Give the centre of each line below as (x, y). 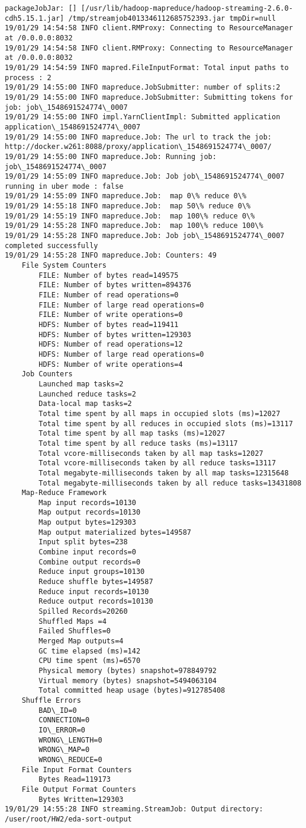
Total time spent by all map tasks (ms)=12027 (132, 434)
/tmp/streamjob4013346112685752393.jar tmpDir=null (172, 18)
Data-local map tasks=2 (85, 404)
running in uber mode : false (64, 186)
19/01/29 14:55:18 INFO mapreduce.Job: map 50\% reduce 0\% (128, 206)
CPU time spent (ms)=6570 (90, 661)
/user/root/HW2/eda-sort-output (68, 819)
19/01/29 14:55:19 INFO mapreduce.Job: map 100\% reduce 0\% (130, 216)
